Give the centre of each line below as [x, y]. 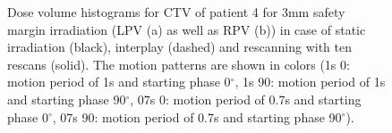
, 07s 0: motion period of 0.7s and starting [246, 99]
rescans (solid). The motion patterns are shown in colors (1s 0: [179, 64]
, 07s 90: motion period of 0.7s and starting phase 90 [197, 116]
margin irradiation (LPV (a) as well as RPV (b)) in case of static [187, 29]
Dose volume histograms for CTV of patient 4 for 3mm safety [176, 12]
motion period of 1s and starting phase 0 [119, 82]
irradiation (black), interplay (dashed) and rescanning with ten [179, 47]
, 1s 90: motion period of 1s [310, 82]
